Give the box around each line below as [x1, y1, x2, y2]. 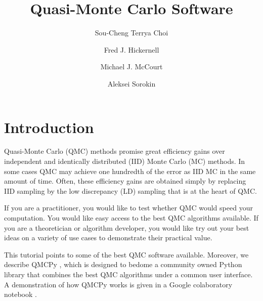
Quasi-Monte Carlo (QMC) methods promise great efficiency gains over [4, 146, 225, 156]
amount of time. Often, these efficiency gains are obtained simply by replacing [4, 176, 246, 186]
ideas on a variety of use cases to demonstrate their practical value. [4, 232, 212, 243]
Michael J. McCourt [100, 61, 163, 72]
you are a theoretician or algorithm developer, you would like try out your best [4, 222, 249, 233]
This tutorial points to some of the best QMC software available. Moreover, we [4, 249, 249, 260]
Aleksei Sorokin [107, 78, 156, 89]
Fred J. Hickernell [104, 44, 159, 55]
